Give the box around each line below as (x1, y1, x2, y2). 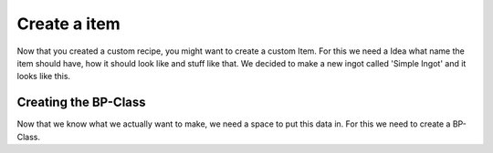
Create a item (16, 14, 121, 34)
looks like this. (16, 71, 71, 82)
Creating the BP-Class (16, 95, 146, 110)
